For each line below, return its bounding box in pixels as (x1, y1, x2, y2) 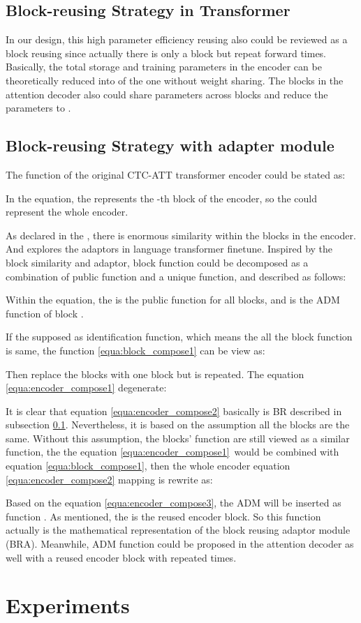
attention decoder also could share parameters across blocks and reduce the (6, 87, 328, 101)
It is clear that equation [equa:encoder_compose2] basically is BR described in (6, 403, 342, 418)
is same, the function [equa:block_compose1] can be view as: (6, 343, 265, 357)
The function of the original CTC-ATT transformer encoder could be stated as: (6, 167, 346, 181)
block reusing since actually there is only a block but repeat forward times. (6, 45, 327, 60)
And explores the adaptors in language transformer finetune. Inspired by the (6, 241, 333, 256)
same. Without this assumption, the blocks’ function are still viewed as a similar (6, 430, 350, 445)
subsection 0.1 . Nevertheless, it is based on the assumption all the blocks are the (6, 417, 350, 432)
